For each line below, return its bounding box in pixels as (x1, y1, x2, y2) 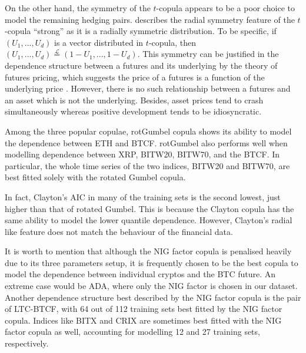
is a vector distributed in (54, 36, 144, 48)
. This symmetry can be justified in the (137, 48, 279, 60)
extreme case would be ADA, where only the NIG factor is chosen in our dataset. (5, 280, 298, 292)
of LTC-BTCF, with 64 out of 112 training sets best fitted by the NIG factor (5, 302, 282, 315)
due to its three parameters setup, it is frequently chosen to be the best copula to (5, 256, 298, 268)
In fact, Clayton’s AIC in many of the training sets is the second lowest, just (5, 190, 281, 203)
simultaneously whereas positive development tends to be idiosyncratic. (5, 105, 262, 117)
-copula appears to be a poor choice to (156, 2, 295, 14)
